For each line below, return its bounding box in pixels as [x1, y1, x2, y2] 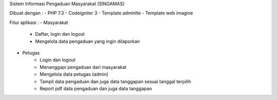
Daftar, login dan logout [35, 31, 85, 37]
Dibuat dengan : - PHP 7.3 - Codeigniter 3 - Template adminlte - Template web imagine [9, 10, 193, 16]
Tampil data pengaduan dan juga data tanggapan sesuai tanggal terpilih [39, 78, 191, 84]
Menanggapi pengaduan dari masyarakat [39, 64, 127, 70]
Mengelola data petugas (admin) [39, 71, 109, 78]
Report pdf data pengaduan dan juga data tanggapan [39, 85, 152, 91]
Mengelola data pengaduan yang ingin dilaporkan [35, 38, 140, 44]
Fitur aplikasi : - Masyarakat [9, 19, 69, 26]
